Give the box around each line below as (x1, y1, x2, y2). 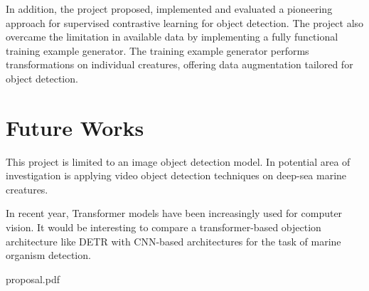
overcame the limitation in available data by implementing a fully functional (6, 29, 338, 44)
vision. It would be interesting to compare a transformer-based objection (6, 220, 321, 235)
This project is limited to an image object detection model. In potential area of (6, 154, 351, 169)
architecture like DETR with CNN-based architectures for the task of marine (6, 233, 341, 248)
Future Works (6, 112, 144, 142)
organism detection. (6, 248, 91, 263)
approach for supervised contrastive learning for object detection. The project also (6, 15, 364, 30)
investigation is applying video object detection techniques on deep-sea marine (6, 168, 347, 183)
